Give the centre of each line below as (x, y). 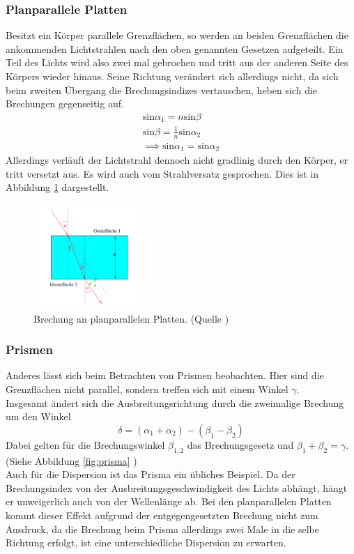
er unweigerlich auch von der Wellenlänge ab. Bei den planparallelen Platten (169, 501)
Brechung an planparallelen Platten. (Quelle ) (131, 318)
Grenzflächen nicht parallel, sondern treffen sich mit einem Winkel (147, 388)
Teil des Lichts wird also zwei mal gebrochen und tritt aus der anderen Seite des (177, 62)
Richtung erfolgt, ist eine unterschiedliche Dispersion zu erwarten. (146, 543)
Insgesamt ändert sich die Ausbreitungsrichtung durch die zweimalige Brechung (175, 402)
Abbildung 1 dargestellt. (57, 187)
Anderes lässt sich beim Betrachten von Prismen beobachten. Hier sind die (165, 375)
